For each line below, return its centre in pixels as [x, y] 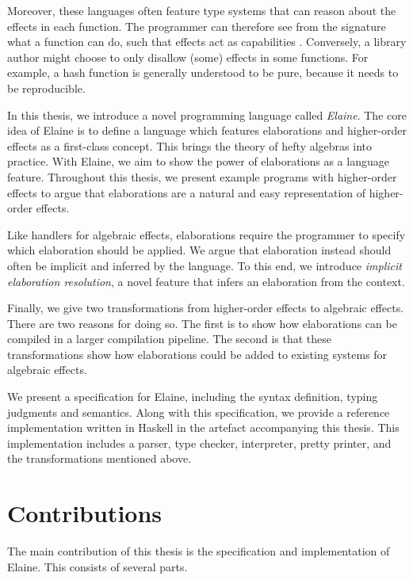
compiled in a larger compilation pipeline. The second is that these [170, 339]
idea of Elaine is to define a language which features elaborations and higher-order [207, 130]
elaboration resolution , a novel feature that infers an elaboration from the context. [206, 281]
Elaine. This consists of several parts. [98, 566]
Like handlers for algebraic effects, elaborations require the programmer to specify [206, 234]
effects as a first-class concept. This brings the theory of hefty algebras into [189, 145]
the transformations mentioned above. [99, 458]
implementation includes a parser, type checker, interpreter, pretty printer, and [199, 443]
